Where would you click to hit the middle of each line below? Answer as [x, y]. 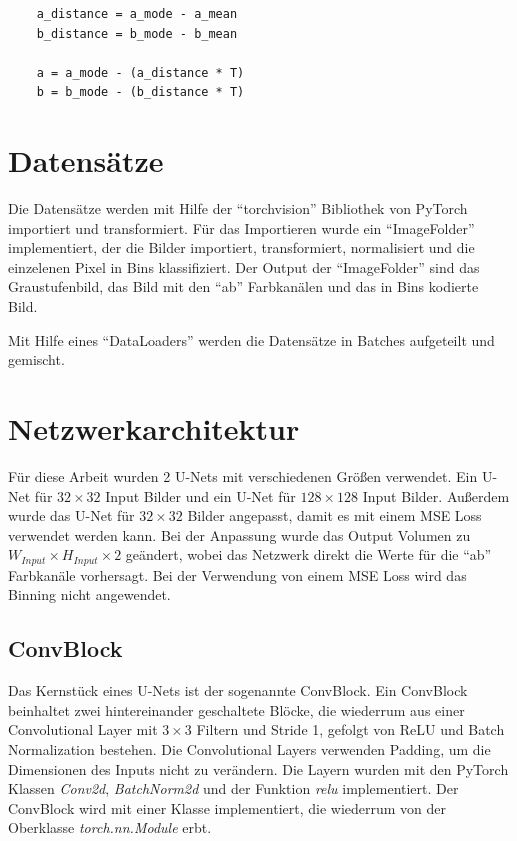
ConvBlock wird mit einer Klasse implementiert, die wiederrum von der [227, 807]
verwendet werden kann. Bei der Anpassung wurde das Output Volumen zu [239, 534]
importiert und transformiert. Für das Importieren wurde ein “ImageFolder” [241, 227]
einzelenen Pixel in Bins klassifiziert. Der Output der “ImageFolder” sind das [244, 266]
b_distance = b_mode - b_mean [137, 33]
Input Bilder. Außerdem [436, 495]
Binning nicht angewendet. [89, 594]
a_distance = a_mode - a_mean [137, 14]
